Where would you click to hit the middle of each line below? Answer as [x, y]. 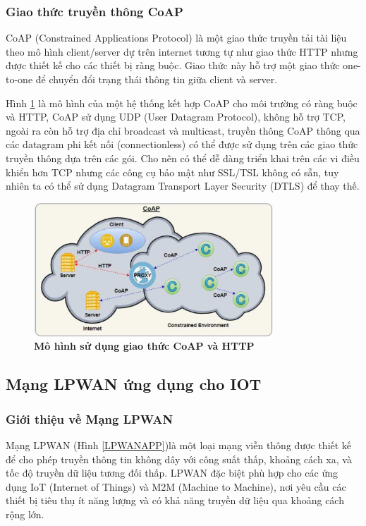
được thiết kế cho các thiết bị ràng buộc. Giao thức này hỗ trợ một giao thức [173, 65]
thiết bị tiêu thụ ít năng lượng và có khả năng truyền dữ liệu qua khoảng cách [175, 500]
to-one [19, 79]
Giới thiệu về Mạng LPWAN [90, 418]
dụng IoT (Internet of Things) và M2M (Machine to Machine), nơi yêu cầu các [176, 486]
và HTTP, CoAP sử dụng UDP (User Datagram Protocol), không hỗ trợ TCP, [176, 117]
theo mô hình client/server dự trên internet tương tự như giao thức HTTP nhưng [182, 51]
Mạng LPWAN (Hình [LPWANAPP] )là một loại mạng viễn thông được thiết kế [179, 445]
